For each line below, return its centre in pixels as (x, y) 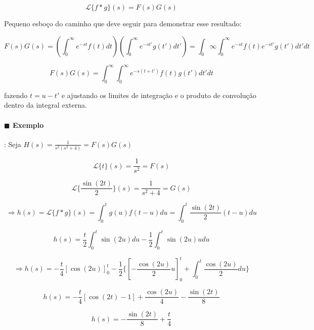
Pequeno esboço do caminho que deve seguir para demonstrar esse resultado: (123, 23)
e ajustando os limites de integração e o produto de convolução (159, 95)
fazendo (16, 95)
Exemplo (28, 125)
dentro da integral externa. (46, 105)
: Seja (13, 144)
